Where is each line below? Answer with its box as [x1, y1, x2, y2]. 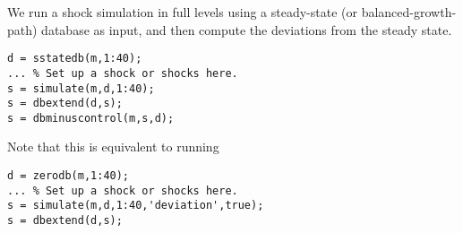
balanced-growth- [361, 3, 457, 21]
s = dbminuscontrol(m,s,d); [7, 111, 175, 125]
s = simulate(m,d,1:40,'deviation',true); [7, 199, 264, 212]
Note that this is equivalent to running [7, 137, 219, 156]
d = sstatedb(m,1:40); [7, 52, 142, 65]
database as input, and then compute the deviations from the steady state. [41, 20, 452, 39]
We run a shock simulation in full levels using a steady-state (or [7, 3, 357, 21]
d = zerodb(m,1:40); [7, 169, 130, 183]
